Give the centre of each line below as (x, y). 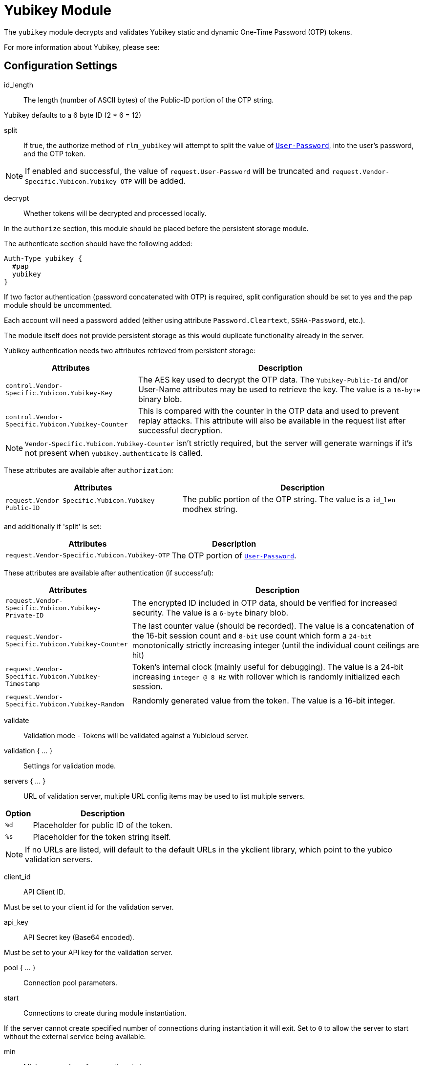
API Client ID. (44, 892)
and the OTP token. (54, 153)
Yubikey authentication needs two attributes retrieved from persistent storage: (130, 350)
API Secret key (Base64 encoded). (79, 937)
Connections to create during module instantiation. (105, 1013)
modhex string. (210, 509)
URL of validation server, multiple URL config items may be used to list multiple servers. (164, 796)
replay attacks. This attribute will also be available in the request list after (272, 420)
